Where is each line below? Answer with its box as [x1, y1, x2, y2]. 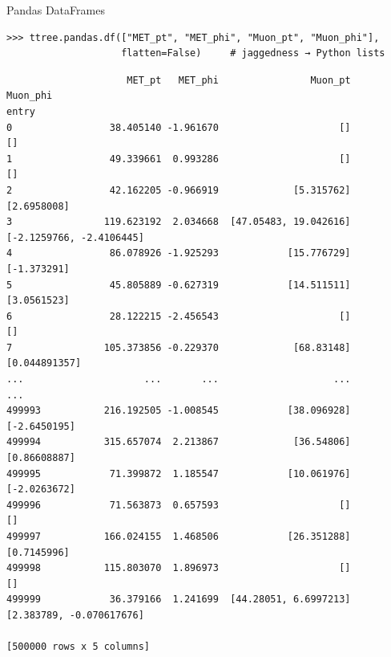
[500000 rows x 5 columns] [6, 641, 150, 653]
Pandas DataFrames [6, 2, 105, 18]
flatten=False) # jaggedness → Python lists [121, 47, 385, 59]
